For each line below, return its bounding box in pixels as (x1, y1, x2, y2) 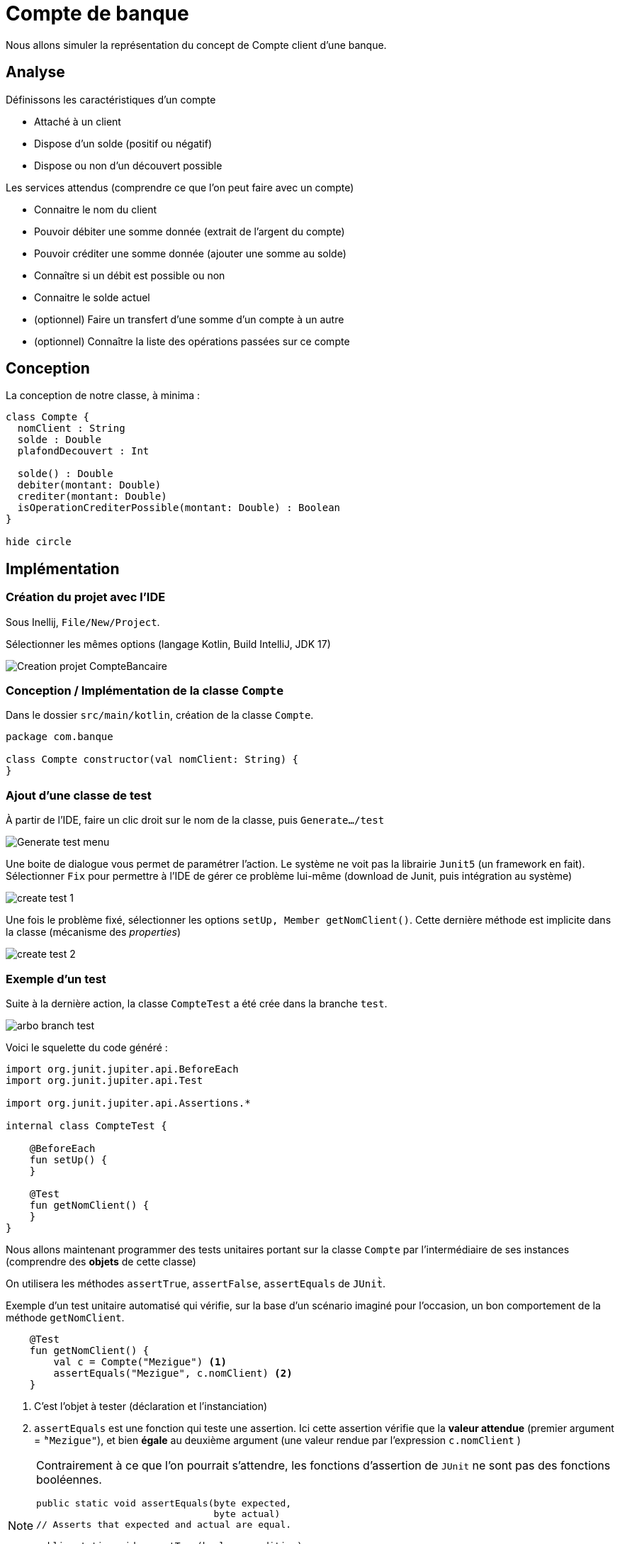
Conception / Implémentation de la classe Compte (6, 683, 284, 698)
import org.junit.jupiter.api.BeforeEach (6, 1063, 239, 1075)
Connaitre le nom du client (34, 203, 157, 216)
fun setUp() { (29, 1153, 108, 1165)
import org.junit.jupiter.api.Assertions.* (6, 1097, 251, 1109)
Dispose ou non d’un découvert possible (34, 159, 222, 172)
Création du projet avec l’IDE (6, 590, 166, 605)
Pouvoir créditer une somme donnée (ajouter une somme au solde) (34, 247, 346, 259)
